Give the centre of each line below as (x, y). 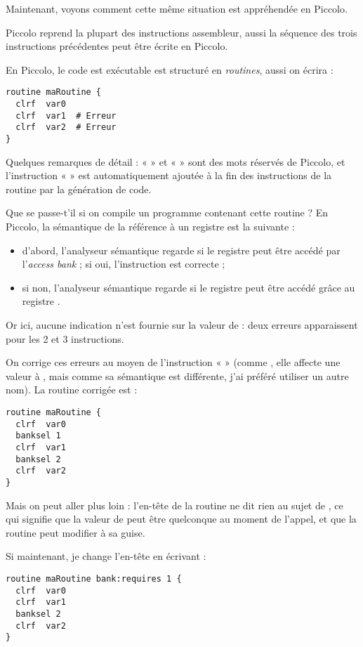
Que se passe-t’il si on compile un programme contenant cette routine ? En (167, 213)
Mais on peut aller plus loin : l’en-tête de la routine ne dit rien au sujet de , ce (174, 505)
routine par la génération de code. (79, 189)
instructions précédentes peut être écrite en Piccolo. (117, 46)
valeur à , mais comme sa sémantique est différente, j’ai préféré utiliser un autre (177, 375)
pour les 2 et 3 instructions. (65, 338)
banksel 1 (38, 436)
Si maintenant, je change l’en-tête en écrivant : (106, 556)
